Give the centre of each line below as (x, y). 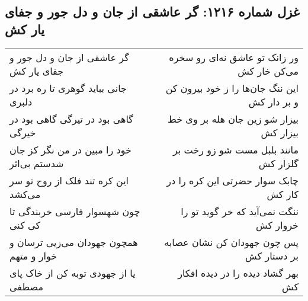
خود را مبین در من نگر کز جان (70, 149)
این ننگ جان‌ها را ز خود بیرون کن (232, 88)
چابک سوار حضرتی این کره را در (232, 180)
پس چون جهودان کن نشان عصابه (231, 242)
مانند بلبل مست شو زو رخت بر (235, 149)
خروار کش (277, 225)
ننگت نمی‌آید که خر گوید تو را (240, 211)
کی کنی (25, 225)
